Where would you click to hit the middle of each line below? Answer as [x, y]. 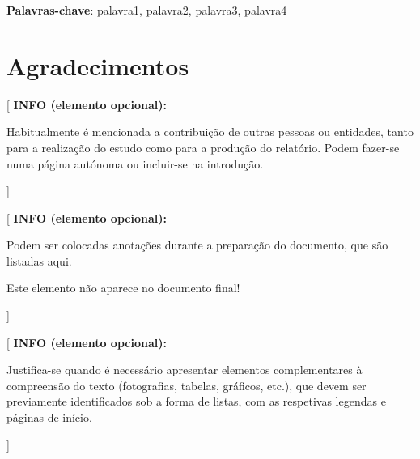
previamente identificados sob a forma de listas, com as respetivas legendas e [196, 401]
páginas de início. [49, 417]
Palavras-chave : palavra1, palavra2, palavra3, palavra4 [147, 10]
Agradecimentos [98, 65]
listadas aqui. [39, 260]
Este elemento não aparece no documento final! [123, 288]
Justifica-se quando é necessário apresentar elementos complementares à [185, 370]
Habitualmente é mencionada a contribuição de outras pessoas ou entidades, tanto [210, 132]
